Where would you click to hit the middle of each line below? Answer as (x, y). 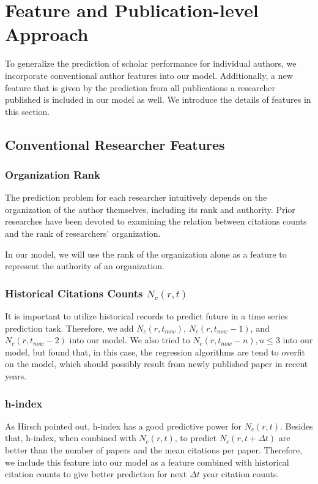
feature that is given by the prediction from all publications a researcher (140, 87)
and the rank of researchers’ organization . (83, 233)
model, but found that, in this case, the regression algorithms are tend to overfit (155, 352)
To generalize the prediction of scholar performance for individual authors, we (151, 63)
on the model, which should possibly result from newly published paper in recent (157, 364)
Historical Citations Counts (74, 293)
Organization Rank (53, 174)
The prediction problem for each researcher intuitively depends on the (136, 197)
